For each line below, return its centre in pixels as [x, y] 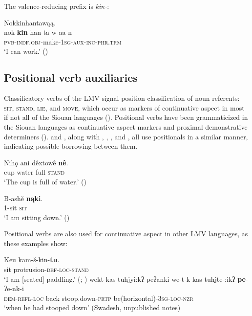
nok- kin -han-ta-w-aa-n [38, 32]
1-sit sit [16, 208]
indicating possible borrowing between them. [71, 146]
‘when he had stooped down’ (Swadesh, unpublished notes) [92, 307]
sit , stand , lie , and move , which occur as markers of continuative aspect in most [124, 107]
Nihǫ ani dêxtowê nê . [36, 162]
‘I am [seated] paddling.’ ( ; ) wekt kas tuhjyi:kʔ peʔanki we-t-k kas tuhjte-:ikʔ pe [125, 279]
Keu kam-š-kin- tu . [32, 260]
